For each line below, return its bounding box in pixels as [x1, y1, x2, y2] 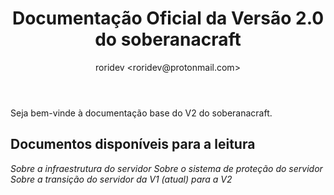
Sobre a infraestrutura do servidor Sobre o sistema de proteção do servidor [10, 162, 323, 174]
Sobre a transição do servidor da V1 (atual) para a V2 [10, 173, 233, 185]
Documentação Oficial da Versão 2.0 [11, 7, 325, 30]
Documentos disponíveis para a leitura [10, 136, 256, 153]
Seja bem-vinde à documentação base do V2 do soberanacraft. [10, 107, 273, 119]
